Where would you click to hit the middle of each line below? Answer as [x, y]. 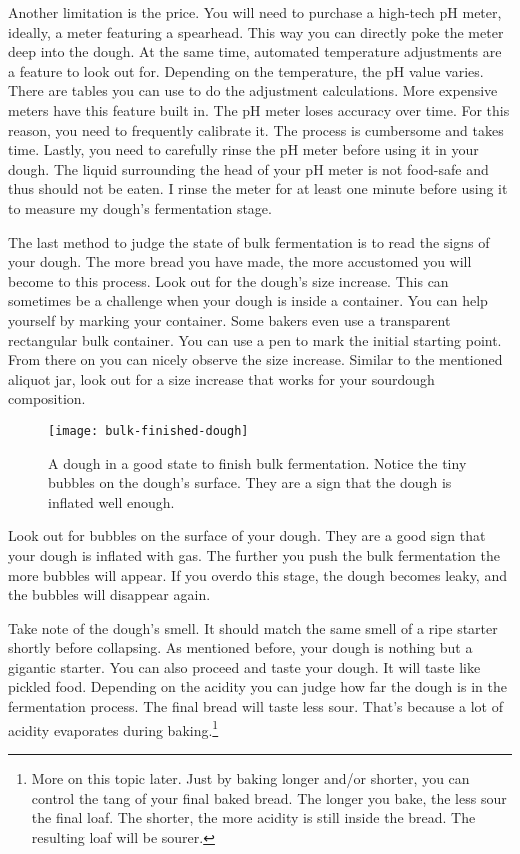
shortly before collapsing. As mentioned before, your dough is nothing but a [240, 647]
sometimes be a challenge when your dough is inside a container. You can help [248, 300]
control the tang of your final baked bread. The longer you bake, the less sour [269, 797]
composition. [47, 398]
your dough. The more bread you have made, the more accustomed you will [240, 261]
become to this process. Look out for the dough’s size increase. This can [228, 280]
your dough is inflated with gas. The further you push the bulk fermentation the [254, 554]
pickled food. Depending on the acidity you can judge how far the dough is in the [257, 686]
